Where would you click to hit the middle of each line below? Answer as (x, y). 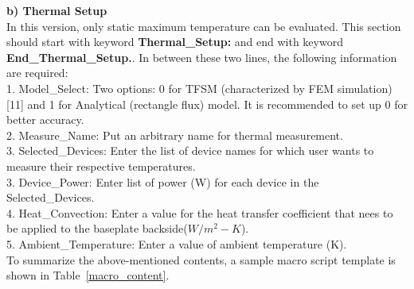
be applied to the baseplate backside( (97, 228)
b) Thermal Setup (57, 10)
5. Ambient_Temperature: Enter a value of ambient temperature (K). (177, 243)
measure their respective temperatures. (101, 166)
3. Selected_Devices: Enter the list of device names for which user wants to (190, 150)
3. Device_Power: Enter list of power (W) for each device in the (163, 181)
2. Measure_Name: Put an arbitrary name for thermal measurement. (175, 135)
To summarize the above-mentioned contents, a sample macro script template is (201, 259)
